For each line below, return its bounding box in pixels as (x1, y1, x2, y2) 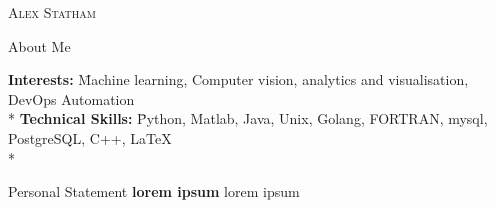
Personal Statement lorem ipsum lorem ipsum (8, 181, 300, 202)
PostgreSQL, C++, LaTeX (8, 127, 172, 148)
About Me (8, 35, 71, 56)
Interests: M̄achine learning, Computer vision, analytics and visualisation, (8, 69, 469, 90)
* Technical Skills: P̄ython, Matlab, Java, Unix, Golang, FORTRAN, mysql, (8, 108, 488, 129)
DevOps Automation (8, 88, 135, 109)
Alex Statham (8, 2, 96, 22)
